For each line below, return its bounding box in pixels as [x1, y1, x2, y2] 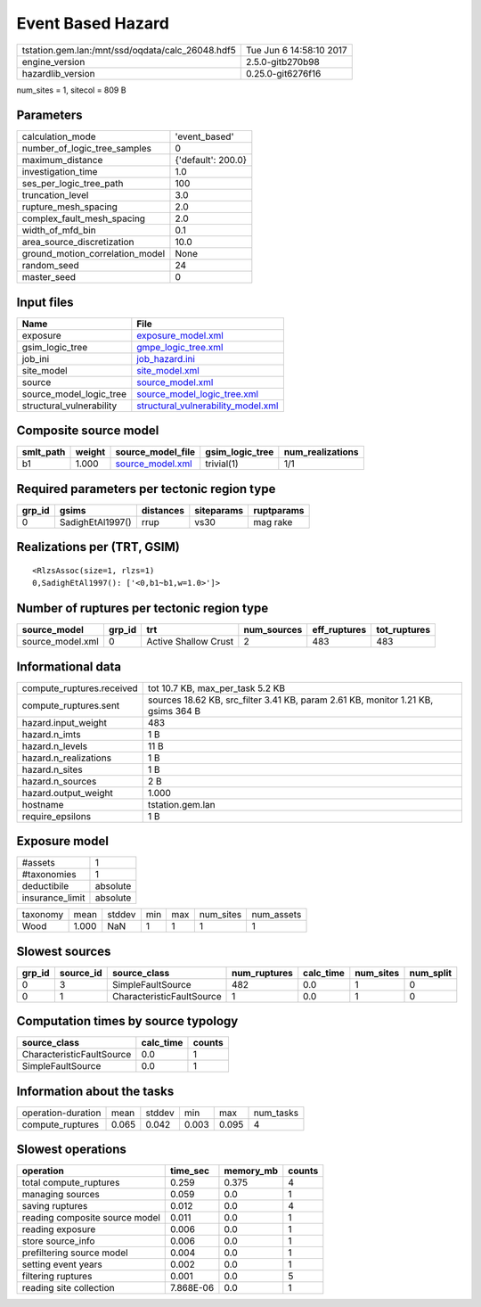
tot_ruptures [376, 624, 431, 637]
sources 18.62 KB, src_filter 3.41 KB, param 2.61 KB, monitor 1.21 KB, [147, 694, 434, 706]
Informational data [16, 659, 122, 674]
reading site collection [21, 1282, 115, 1295]
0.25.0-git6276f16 [245, 67, 322, 79]
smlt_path [21, 446, 66, 458]
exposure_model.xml [136, 329, 224, 341]
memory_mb [224, 1164, 279, 1177]
